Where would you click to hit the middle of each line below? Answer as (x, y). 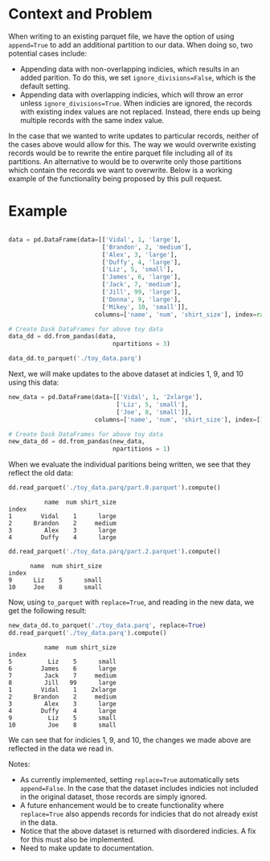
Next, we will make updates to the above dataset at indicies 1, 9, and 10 (126, 374)
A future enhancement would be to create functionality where (122, 805)
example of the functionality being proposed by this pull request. (115, 179)
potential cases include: (47, 53)
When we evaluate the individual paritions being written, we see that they (129, 464)
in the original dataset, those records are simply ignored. (113, 797)
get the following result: (47, 610)
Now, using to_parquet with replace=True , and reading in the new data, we (131, 602)
